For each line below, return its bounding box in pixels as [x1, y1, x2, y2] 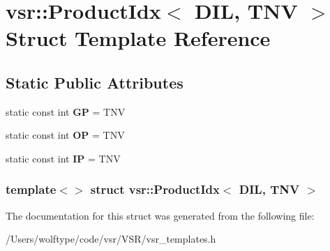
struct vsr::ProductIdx [90, 181, 220, 198]
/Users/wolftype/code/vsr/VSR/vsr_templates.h [6, 231, 216, 246]
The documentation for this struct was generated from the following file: [6, 208, 315, 222]
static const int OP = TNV [6, 128, 125, 142]
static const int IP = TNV [6, 151, 121, 165]
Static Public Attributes [6, 71, 183, 93]
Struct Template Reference [6, 24, 271, 52]
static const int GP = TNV [6, 104, 126, 119]
